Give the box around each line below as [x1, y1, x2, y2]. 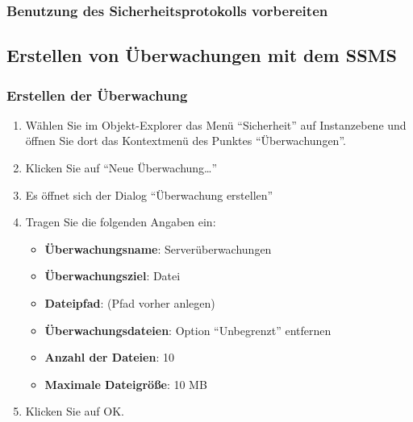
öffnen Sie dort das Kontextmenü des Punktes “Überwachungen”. [25, 132, 346, 149]
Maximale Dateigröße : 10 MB [44, 375, 207, 392]
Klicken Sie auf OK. [25, 403, 124, 420]
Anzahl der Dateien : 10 [44, 349, 174, 366]
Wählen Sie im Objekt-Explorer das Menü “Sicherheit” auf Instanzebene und [25, 116, 407, 133]
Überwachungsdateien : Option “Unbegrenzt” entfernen [44, 321, 332, 338]
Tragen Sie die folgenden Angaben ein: [25, 213, 216, 230]
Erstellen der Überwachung [6, 85, 188, 105]
